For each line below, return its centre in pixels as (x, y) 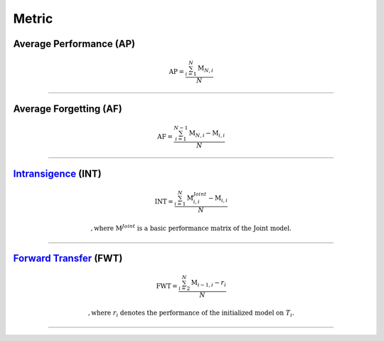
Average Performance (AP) (74, 44)
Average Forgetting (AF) (68, 109)
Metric (33, 19)
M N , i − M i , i (207, 134)
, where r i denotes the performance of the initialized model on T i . (191, 314)
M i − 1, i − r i (209, 283)
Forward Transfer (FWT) (68, 258)
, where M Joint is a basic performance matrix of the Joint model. (191, 228)
